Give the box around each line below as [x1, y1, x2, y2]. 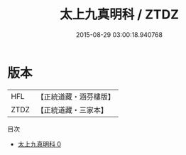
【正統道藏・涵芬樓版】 [36, 92, 116, 102]
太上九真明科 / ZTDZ [59, 6, 180, 23]
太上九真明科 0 [17, 139, 62, 148]
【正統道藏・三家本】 [36, 105, 109, 114]
